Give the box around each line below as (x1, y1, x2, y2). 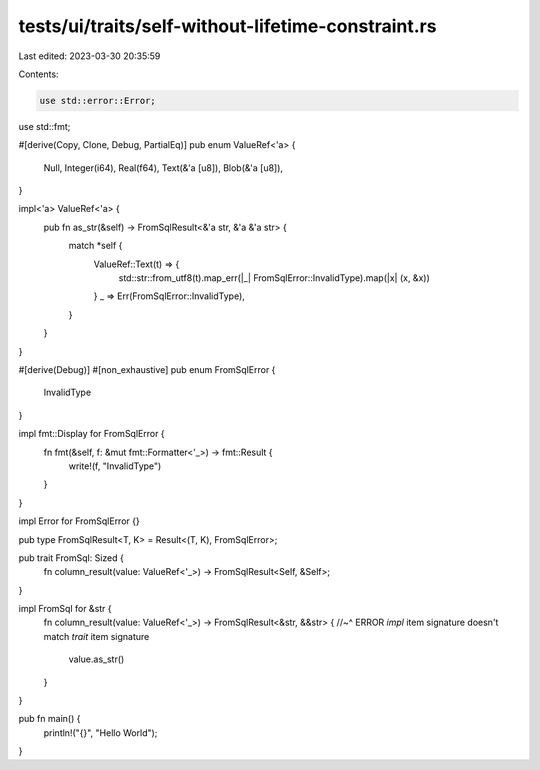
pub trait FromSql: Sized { (18, 551, 124, 564)
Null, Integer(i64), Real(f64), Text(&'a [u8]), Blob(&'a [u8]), (43, 161, 284, 174)
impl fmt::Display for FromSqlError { (18, 428, 165, 440)
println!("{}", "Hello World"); (43, 726, 158, 739)
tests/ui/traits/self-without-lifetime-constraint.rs (18, 15, 437, 37)
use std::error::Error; (39, 95, 157, 106)
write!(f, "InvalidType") (68, 460, 162, 472)
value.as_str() (68, 653, 125, 665)
